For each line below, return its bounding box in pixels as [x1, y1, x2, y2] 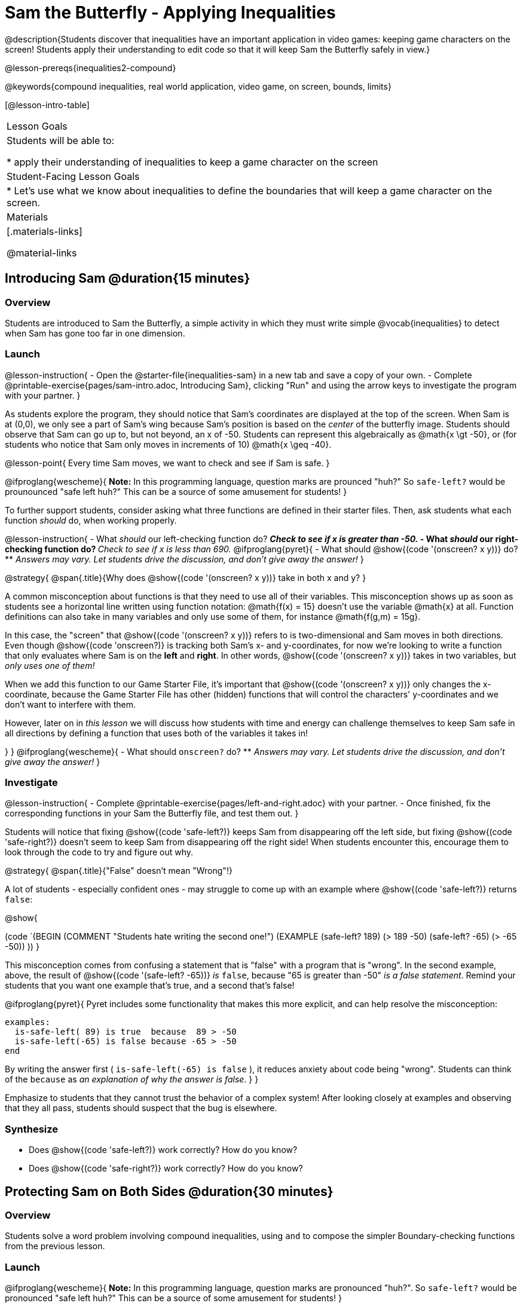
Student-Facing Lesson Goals [7, 170, 140, 182]
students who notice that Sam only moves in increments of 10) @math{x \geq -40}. [5, 439, 332, 449]
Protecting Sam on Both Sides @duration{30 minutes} [5, 1183, 334, 1199]
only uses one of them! [5, 660, 95, 671]
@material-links [7, 246, 77, 259]
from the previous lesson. [5, 1241, 105, 1252]
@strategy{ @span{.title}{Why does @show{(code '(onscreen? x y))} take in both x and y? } [5, 572, 366, 583]
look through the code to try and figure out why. [5, 847, 194, 858]
